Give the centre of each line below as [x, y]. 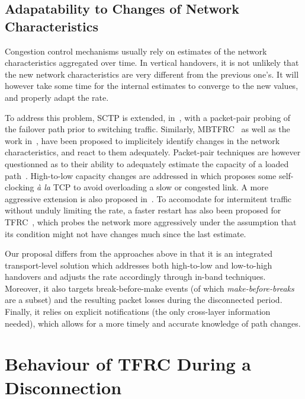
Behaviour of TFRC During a [128, 364]
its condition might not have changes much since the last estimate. [126, 233]
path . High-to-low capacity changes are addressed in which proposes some [141, 175]
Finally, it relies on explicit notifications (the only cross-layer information [138, 312]
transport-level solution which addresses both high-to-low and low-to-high [139, 265]
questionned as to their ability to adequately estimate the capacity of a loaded [147, 163]
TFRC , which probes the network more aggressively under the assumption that [151, 221]
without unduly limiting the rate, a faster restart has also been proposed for [143, 210]
